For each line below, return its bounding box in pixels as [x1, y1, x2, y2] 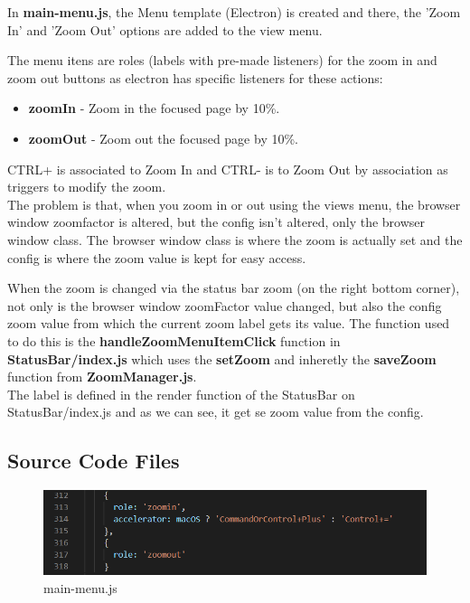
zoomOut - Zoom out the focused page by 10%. [28, 128, 298, 147]
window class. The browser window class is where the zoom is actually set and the [7, 230, 463, 249]
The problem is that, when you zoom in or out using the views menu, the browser [7, 194, 461, 213]
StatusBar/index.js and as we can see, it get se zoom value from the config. [7, 402, 424, 421]
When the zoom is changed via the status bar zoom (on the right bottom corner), [7, 278, 460, 297]
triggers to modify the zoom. [7, 177, 166, 196]
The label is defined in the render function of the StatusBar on [7, 384, 355, 403]
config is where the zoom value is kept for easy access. [7, 248, 306, 267]
